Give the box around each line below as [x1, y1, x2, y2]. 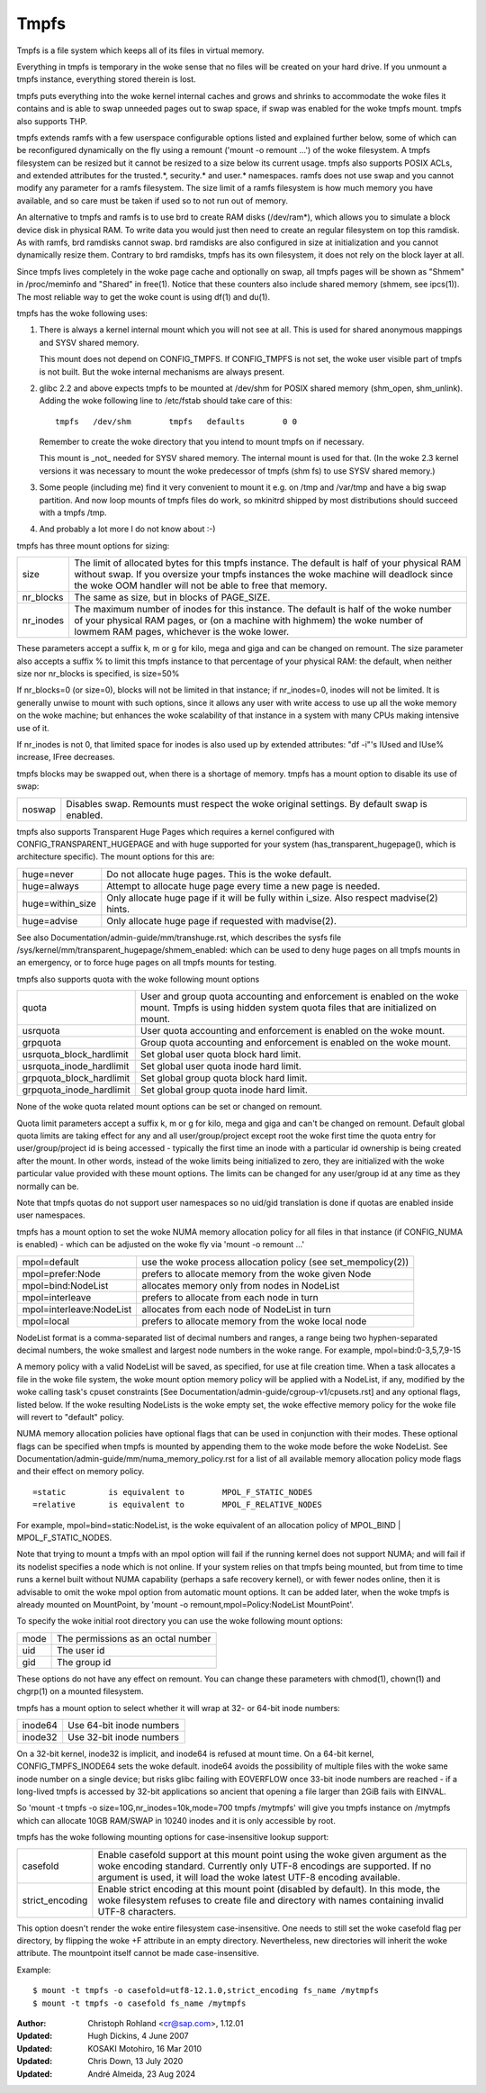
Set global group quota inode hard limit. [139, 1083, 308, 1096]
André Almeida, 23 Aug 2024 [87, 2068, 196, 2079]
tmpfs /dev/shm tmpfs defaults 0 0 [55, 416, 297, 427]
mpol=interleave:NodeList [22, 1302, 132, 1315]
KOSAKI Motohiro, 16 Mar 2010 [87, 2043, 202, 2053]
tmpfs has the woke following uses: [16, 307, 148, 319]
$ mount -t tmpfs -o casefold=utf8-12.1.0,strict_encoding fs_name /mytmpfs [32, 1986, 380, 1996]
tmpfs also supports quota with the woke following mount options [16, 974, 260, 984]
